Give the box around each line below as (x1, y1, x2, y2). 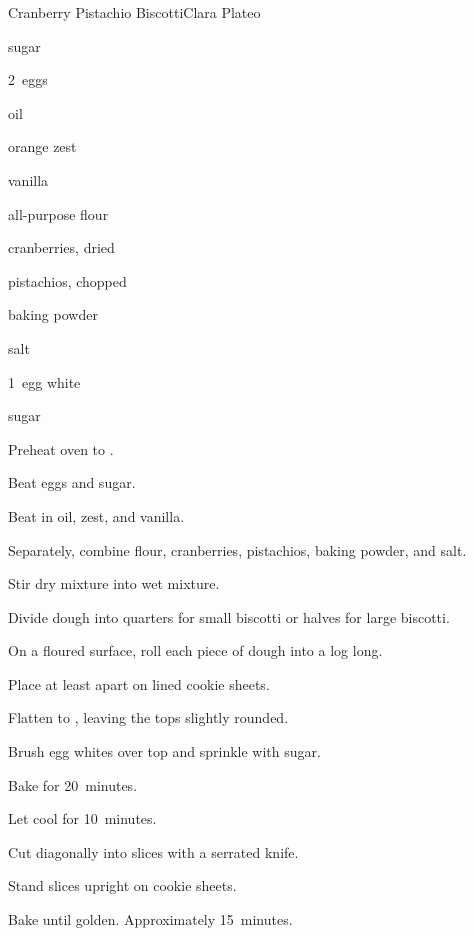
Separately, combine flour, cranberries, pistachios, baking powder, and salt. (8, 539, 467, 560)
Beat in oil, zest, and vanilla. (8, 505, 185, 526)
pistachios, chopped (8, 270, 127, 291)
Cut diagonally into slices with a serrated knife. (8, 841, 299, 862)
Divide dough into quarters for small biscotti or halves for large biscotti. (8, 606, 450, 627)
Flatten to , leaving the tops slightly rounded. (8, 707, 289, 728)
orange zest (8, 136, 77, 157)
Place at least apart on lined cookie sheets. (8, 673, 270, 694)
